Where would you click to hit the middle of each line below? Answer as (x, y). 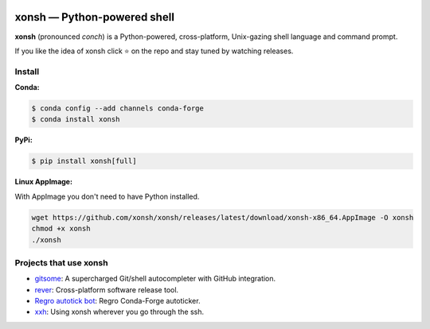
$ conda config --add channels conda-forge (118, 108)
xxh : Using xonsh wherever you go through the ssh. (119, 312)
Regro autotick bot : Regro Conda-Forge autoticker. (117, 301)
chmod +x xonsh (61, 229)
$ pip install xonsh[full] (84, 161)
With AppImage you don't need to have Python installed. (107, 196)
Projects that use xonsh (61, 262)
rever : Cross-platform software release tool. (107, 289)
